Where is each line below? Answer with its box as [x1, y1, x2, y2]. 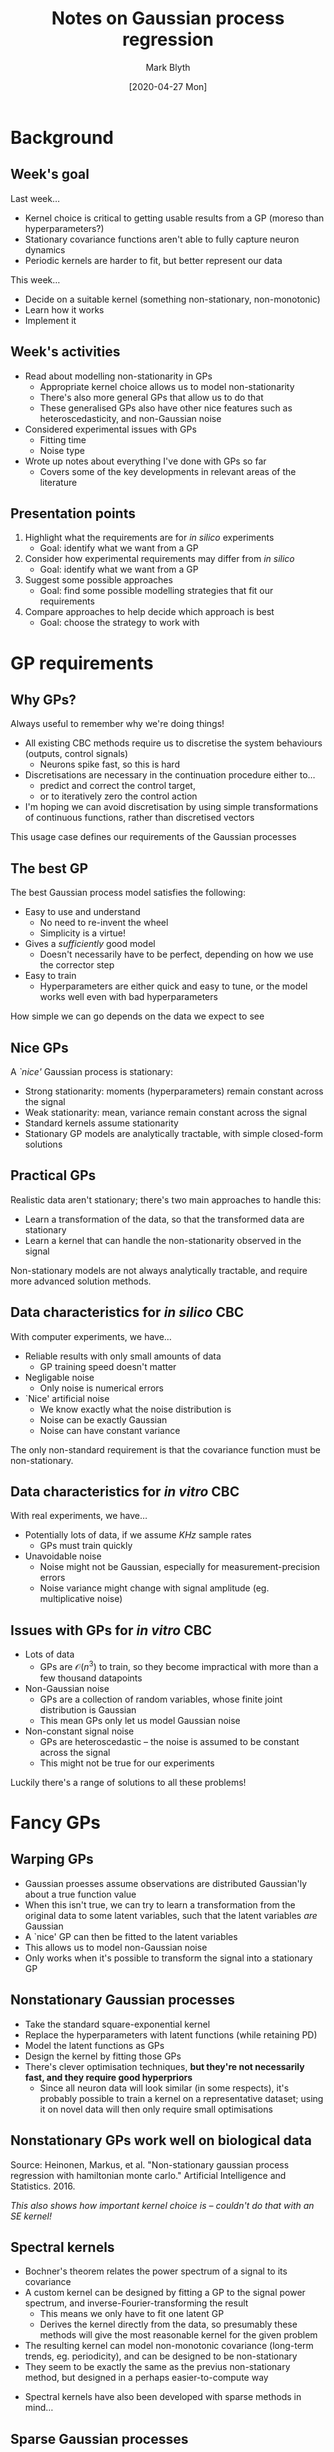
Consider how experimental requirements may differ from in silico [24, 553, 295, 565]
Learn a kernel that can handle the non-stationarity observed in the [24, 1234, 302, 1246]
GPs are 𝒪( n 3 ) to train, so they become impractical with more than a [39, 1659, 319, 1672]
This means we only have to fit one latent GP [39, 2308, 225, 2320]
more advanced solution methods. [10, 1275, 152, 1287]
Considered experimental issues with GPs [24, 423, 197, 435]
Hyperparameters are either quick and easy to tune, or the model [39, 980, 308, 992]
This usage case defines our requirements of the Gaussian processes [10, 831, 297, 843]
